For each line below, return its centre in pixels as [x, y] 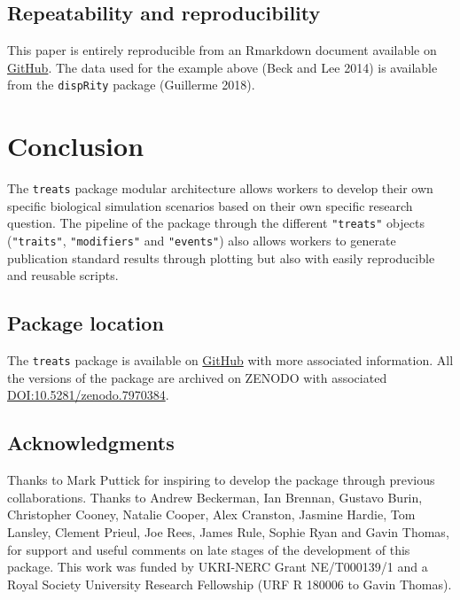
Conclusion [76, 146]
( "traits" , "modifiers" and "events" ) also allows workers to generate [202, 241]
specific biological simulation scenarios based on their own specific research [210, 205]
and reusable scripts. [63, 275]
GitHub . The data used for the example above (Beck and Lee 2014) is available [222, 67]
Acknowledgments [91, 443]
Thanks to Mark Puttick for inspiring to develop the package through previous [221, 480]
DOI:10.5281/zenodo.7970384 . [88, 395]
